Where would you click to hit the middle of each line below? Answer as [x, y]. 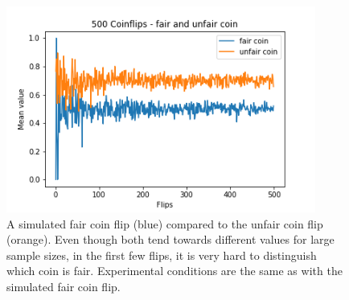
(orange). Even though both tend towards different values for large [170, 239]
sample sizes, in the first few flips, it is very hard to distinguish [162, 255]
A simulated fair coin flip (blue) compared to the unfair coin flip [165, 223]
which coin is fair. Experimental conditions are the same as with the [174, 271]
